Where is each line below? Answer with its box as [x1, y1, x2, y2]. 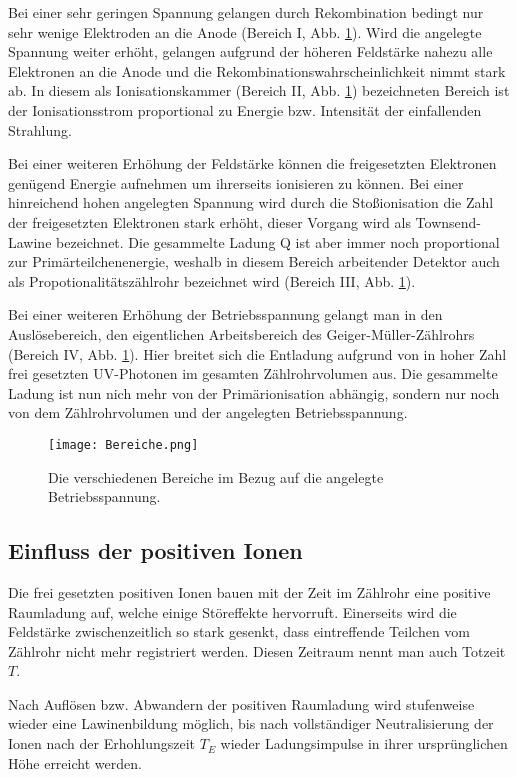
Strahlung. [8, 119, 72, 140]
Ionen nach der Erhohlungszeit [8, 733, 196, 754]
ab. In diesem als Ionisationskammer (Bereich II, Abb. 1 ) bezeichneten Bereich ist [8, 80, 510, 101]
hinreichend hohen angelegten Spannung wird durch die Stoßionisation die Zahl [8, 192, 494, 213]
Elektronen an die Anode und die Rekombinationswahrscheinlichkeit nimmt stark [8, 60, 506, 81]
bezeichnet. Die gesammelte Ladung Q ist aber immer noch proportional [56, 231, 500, 252]
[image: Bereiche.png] [48, 437, 199, 452]
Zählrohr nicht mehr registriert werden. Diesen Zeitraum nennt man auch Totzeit [8, 640, 506, 661]
